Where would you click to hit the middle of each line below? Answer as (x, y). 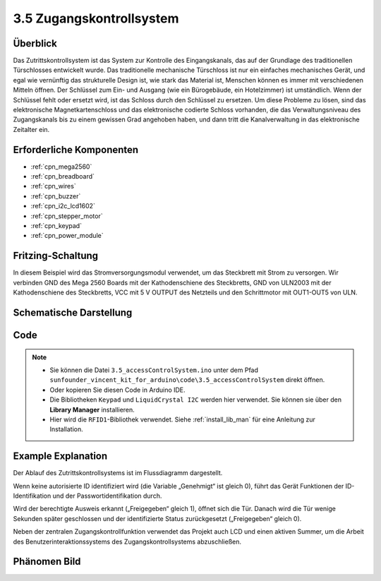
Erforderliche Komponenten (76, 149)
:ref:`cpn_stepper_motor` (67, 216)
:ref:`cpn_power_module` (67, 236)
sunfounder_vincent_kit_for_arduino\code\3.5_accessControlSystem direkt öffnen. (187, 380)
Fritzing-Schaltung (56, 256)
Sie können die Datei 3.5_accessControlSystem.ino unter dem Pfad (154, 370)
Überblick (35, 43)
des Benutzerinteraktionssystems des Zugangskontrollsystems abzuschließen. (127, 541)
